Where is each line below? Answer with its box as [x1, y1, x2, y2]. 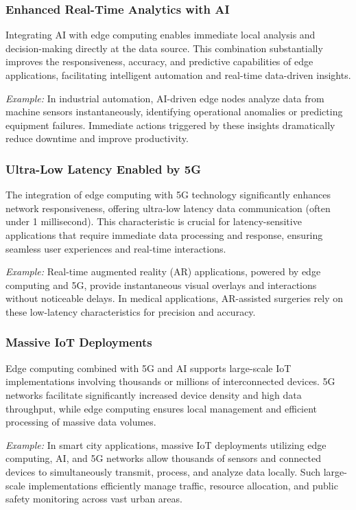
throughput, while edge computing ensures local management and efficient [5, 401, 318, 415]
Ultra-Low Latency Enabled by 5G [5, 160, 201, 177]
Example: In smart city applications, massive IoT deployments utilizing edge [5, 437, 327, 452]
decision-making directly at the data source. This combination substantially [5, 40, 323, 55]
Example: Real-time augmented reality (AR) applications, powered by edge [5, 264, 321, 279]
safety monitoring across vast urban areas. [5, 491, 182, 506]
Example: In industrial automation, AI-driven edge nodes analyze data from [5, 91, 324, 105]
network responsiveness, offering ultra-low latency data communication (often [5, 200, 331, 215]
